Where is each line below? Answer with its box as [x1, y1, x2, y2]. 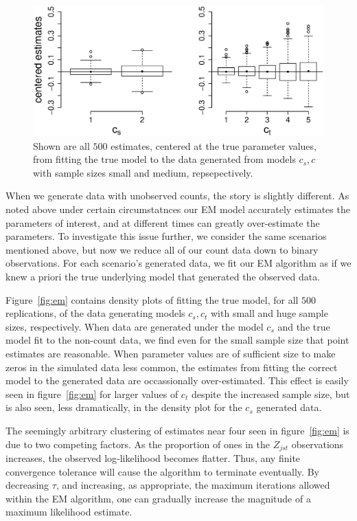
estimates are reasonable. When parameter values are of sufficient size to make [5, 346, 336, 360]
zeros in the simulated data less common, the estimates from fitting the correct [5, 359, 338, 374]
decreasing [5, 478, 49, 492]
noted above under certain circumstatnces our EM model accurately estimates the [5, 202, 350, 217]
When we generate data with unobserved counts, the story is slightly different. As [5, 188, 349, 203]
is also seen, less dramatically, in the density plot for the [5, 400, 242, 414]
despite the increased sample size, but [191, 386, 350, 401]
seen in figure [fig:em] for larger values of [5, 386, 178, 401]
